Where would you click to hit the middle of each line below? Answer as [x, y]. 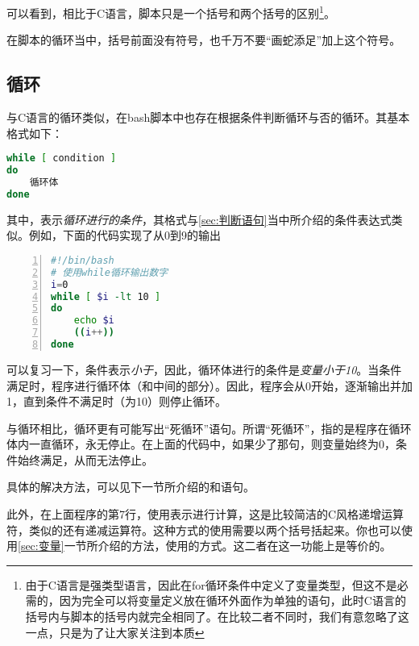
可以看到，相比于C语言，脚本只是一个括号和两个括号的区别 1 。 [171, 12]
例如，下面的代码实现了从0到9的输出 [124, 235]
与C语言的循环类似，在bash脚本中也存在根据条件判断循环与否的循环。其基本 [208, 117]
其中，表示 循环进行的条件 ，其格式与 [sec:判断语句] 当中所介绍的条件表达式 [199, 219]
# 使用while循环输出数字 [110, 272]
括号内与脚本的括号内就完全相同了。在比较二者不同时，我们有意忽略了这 [217, 617]
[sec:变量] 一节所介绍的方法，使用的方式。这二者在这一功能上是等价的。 [205, 546]
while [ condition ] [62, 158]
